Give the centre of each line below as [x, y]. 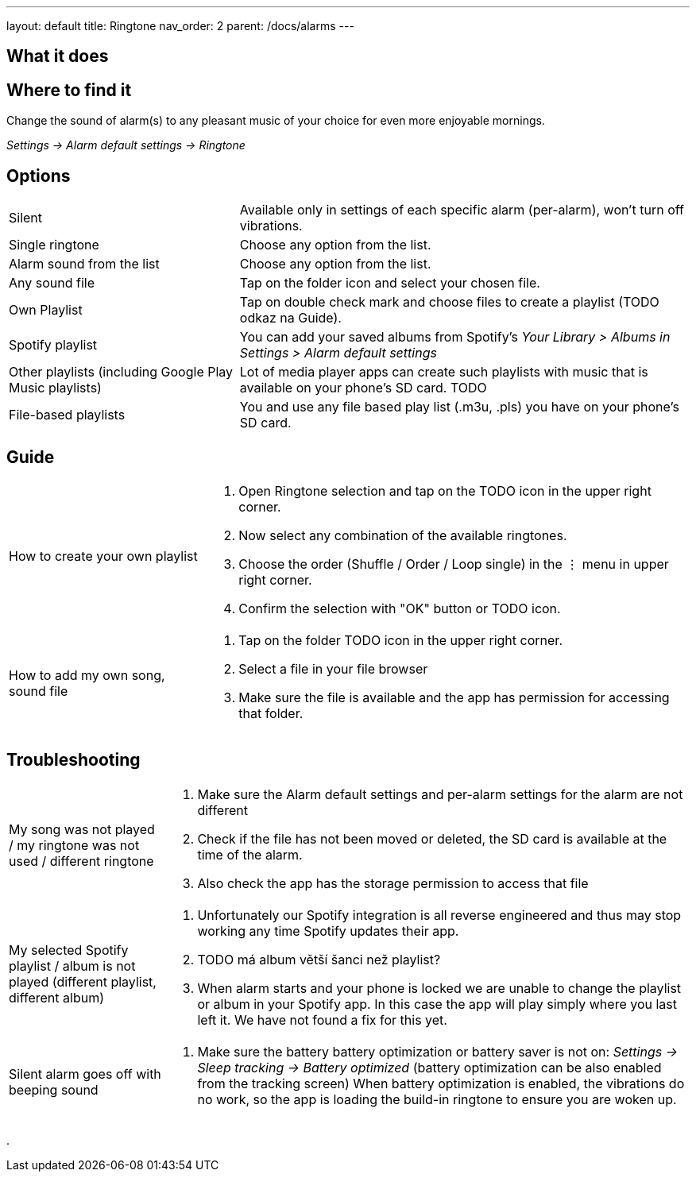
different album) [56, 997]
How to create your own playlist [103, 556]
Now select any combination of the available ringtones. [403, 535]
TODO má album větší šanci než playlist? [319, 959]
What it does [58, 56]
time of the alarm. [250, 854]
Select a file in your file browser [333, 668]
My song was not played [82, 829]
